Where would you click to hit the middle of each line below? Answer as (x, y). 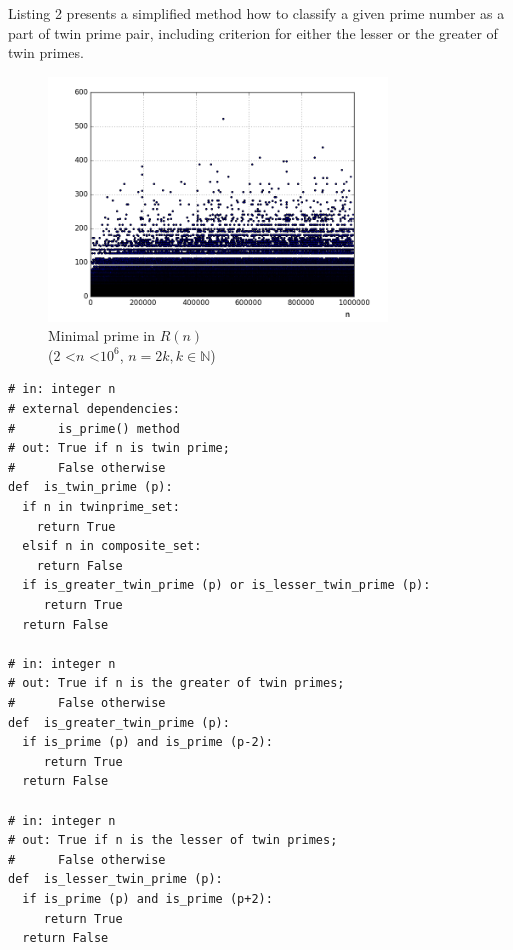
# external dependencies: (94, 409)
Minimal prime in (102, 335)
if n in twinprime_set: (101, 507)
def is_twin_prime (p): (90, 487)
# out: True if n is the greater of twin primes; (176, 683)
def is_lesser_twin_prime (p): (115, 879)
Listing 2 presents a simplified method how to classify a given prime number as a (256, 13)
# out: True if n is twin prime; (119, 448)
